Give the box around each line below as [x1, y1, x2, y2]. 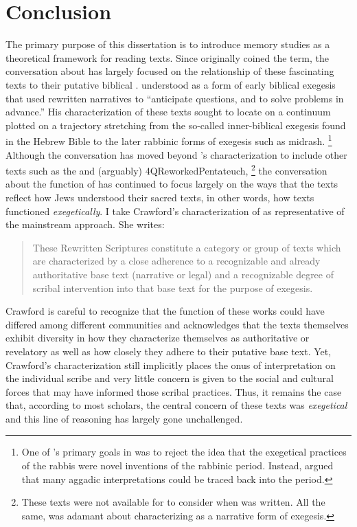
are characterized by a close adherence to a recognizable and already [32, 254, 321, 268]
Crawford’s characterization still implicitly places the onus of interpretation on [5, 357, 336, 372]
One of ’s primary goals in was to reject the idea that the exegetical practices [21, 445, 347, 459]
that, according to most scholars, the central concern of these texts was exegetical [5, 398, 347, 412]
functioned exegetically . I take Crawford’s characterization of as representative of [5, 203, 345, 218]
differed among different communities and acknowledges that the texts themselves [5, 317, 349, 331]
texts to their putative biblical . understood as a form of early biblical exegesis [5, 77, 336, 91]
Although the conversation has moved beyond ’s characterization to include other [5, 147, 347, 161]
